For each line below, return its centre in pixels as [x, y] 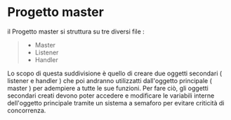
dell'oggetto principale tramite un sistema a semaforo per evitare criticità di [116, 103]
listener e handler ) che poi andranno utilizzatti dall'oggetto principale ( [110, 80]
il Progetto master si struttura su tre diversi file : [76, 31]
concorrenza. [27, 110]
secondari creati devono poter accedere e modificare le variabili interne [111, 96]
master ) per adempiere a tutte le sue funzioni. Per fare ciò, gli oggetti [108, 88]
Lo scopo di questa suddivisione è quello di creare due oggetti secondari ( [115, 73]
